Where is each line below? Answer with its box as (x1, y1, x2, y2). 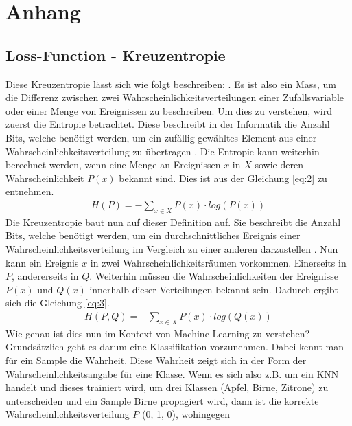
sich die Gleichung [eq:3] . (5, 295, 110, 310)
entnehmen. (5, 184, 54, 199)
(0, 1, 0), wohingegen (142, 407, 230, 421)
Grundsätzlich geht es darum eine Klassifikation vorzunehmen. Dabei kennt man (5, 339, 344, 354)
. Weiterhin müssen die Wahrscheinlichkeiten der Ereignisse (89, 269, 338, 283)
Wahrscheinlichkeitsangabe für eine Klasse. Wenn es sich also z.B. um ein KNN (5, 366, 339, 381)
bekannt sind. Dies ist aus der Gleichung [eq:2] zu (119, 170, 327, 185)
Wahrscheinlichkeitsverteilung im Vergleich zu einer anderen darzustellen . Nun (5, 241, 338, 256)
